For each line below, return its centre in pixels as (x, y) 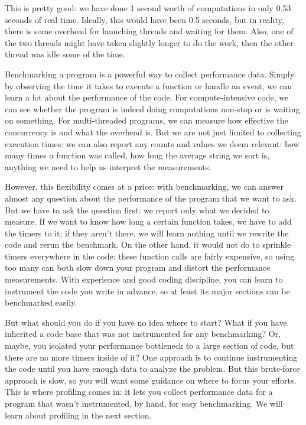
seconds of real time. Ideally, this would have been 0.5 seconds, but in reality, (144, 19)
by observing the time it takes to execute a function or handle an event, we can (148, 85)
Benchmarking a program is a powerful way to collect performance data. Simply (150, 74)
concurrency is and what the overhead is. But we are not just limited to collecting (153, 132)
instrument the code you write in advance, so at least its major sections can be (147, 291)
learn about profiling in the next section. (78, 415)
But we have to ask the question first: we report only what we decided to (137, 210)
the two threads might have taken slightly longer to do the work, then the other (149, 42)
